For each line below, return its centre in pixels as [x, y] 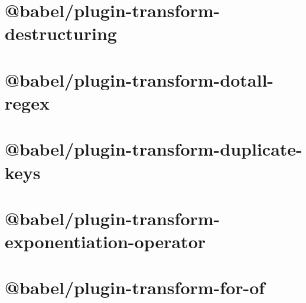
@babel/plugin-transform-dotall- [139, 79]
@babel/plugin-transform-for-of [135, 287]
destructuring [61, 33]
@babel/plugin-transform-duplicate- [154, 149]
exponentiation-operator [105, 241]
